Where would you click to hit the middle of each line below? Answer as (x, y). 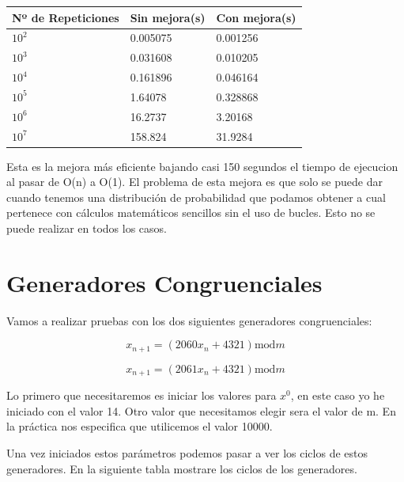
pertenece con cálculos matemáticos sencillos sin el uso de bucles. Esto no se (191, 213)
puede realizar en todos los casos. (87, 228)
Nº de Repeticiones (66, 17)
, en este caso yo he (338, 395)
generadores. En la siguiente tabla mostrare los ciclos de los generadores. (182, 468)
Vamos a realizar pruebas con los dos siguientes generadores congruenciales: (189, 320)
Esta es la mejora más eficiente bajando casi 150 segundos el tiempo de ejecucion (202, 166)
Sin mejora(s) (168, 17)
